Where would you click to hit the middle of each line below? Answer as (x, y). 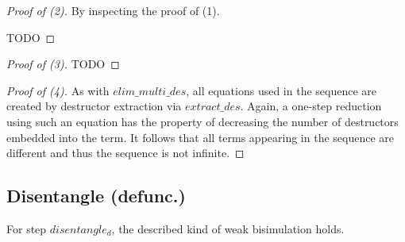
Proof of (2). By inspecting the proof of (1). (113, 10)
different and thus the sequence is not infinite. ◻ (125, 153)
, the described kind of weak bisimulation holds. (228, 228)
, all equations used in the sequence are (282, 90)
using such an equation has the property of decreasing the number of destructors (202, 121)
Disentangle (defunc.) (96, 196)
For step (27, 228)
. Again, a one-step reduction (311, 106)
